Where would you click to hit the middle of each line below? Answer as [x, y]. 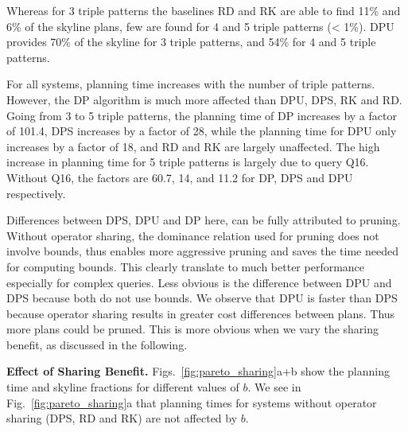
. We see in [274, 387]
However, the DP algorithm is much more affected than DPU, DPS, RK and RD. [204, 99]
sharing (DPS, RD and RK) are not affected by [122, 418]
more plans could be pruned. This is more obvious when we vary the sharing [193, 329]
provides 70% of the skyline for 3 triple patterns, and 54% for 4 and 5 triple [191, 42]
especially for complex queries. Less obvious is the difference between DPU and [199, 282]
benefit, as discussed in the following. [97, 344]
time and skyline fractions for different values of [123, 387]
